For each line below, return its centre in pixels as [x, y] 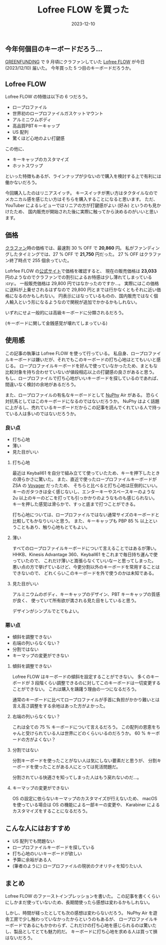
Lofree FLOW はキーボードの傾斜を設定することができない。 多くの [81, 677]
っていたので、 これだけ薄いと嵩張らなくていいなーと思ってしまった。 [84, 561]
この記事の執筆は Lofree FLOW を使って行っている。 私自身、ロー [72, 353]
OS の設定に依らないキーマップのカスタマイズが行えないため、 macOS [85, 799]
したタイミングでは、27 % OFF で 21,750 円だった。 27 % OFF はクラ [81, 254]
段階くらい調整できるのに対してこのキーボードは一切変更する [98, 683]
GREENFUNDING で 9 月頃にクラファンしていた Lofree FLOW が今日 [75, 62]
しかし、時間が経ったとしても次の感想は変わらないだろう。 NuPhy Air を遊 [81, 913]
